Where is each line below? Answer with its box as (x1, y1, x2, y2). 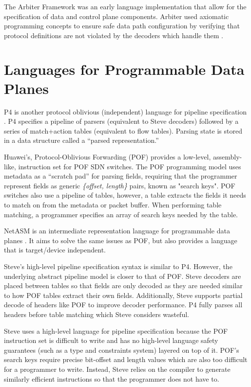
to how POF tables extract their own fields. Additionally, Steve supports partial (4, 290, 243, 300)
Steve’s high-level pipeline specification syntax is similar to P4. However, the (4, 261, 232, 271)
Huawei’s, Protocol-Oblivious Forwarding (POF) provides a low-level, (4, 152, 211, 162)
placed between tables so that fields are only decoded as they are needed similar (4, 280, 243, 291)
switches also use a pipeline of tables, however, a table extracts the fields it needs (4, 190, 246, 200)
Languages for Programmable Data (4, 59, 245, 79)
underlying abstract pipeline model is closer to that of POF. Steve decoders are (4, 271, 241, 281)
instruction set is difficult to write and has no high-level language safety (4, 335, 218, 345)
